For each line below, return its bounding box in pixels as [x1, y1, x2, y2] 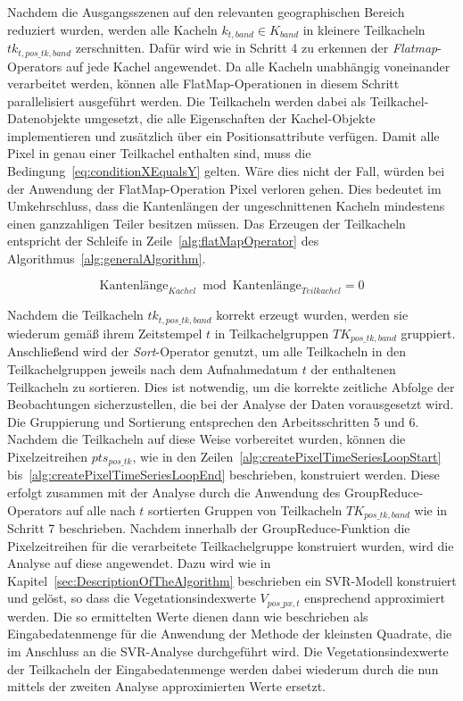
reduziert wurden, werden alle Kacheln [7, 20, 218, 38]
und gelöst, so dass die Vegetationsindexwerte [7, 588, 256, 607]
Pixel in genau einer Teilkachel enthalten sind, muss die [7, 144, 311, 163]
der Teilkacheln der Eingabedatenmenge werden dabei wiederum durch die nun [7, 659, 439, 678]
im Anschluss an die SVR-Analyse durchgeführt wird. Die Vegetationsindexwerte [7, 642, 449, 660]
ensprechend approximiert [304, 588, 445, 607]
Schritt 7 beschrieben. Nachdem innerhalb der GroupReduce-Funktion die [7, 518, 410, 537]
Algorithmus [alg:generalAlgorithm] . [7, 249, 206, 268]
